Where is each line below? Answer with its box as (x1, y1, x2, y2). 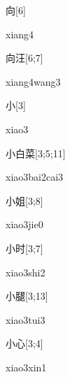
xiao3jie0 (6, 217, 43, 232)
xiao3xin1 (6, 359, 47, 374)
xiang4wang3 (6, 74, 61, 89)
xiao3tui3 (6, 312, 45, 327)
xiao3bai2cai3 (6, 169, 64, 184)
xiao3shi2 (6, 264, 45, 279)
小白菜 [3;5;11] (6, 145, 66, 160)
